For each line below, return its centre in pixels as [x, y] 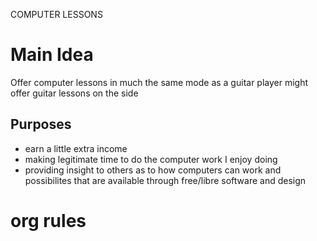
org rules [48, 220]
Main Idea [52, 55]
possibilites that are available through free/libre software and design [165, 180]
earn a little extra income [76, 148]
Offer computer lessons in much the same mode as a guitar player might [159, 82]
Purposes [41, 124]
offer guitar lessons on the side [74, 93]
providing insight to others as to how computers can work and [153, 170]
